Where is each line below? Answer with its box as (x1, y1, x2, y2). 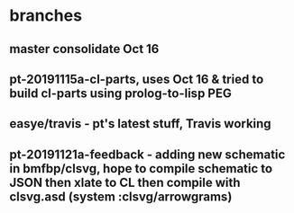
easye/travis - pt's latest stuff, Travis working (9, 116, 272, 131)
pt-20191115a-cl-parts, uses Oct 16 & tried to (9, 71, 264, 86)
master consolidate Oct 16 (9, 41, 160, 57)
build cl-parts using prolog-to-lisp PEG (9, 85, 232, 101)
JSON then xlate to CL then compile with (9, 174, 241, 190)
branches (9, 5, 83, 26)
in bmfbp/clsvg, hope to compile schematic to (9, 161, 273, 176)
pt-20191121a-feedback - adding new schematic (9, 146, 286, 162)
